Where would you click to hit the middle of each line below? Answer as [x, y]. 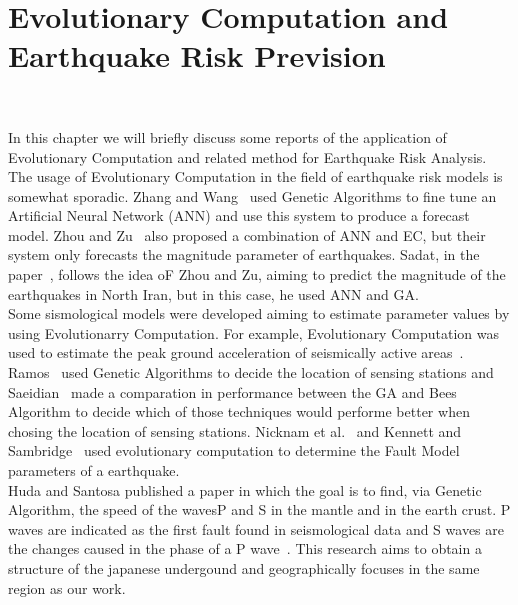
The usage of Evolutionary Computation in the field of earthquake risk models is [255, 176]
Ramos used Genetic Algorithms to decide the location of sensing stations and [251, 372]
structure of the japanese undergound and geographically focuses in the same [244, 567]
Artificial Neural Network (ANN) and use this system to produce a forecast [239, 215]
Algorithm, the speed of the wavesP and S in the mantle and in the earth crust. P [259, 509]
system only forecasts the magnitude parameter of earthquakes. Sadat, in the [244, 254]
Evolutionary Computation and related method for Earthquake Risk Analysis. [247, 156]
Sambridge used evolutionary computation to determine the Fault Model [234, 450]
